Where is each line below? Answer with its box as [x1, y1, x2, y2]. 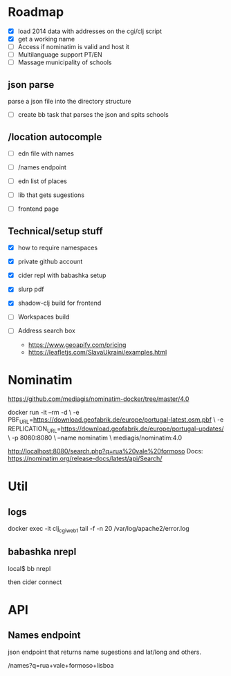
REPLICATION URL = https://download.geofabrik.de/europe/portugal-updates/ [8, 424, 224, 435]
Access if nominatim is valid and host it [17, 43, 130, 51]
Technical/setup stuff [8, 225, 103, 237]
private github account [17, 257, 83, 266]
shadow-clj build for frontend [17, 299, 102, 308]
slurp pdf [17, 285, 44, 294]
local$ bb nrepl [8, 564, 51, 572]
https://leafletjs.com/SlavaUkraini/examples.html [28, 348, 167, 356]
